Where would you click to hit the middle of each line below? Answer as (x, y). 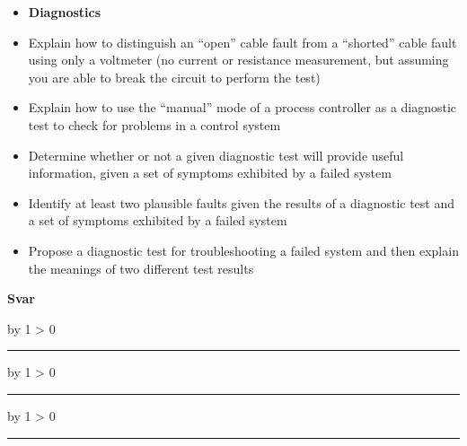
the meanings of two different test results (141, 268)
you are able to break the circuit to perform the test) (174, 77)
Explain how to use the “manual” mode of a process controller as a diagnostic (242, 107)
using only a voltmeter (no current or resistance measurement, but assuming (238, 60)
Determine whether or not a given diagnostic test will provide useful (216, 155)
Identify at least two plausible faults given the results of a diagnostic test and (242, 202)
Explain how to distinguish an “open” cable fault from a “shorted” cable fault (242, 42)
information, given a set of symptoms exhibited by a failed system (210, 173)
